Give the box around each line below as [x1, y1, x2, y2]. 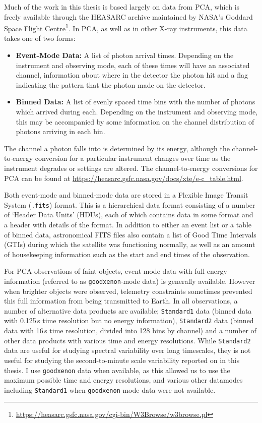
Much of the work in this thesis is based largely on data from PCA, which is [4, 2, 240, 12]
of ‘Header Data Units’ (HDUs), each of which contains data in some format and [4, 209, 253, 220]
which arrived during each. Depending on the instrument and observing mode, [16, 106, 258, 116]
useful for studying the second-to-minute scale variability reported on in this [4, 354, 240, 365]
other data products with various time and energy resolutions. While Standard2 [4, 335, 251, 345]
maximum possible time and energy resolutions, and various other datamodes [4, 375, 243, 385]
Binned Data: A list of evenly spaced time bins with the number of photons [16, 96, 255, 107]
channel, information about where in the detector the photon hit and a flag [16, 70, 248, 80]
